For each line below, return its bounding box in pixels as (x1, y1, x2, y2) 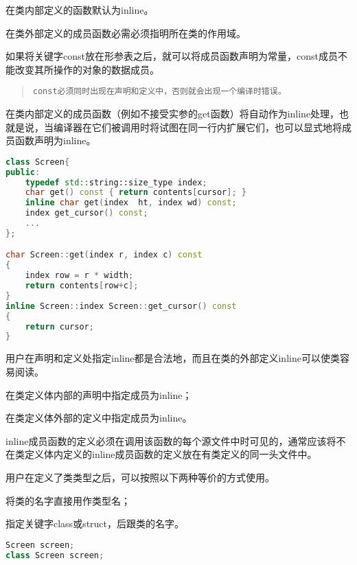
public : (5, 167, 41, 177)
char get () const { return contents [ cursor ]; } (25, 187, 246, 198)
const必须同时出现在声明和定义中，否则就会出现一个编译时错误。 (32, 87, 286, 97)
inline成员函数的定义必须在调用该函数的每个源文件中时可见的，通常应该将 (5, 433, 336, 448)
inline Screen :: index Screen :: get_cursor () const (5, 301, 237, 311)
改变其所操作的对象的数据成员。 (14, 62, 159, 76)
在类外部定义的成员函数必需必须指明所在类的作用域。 (5, 25, 246, 40)
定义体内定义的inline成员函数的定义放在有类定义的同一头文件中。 (24, 447, 317, 461)
